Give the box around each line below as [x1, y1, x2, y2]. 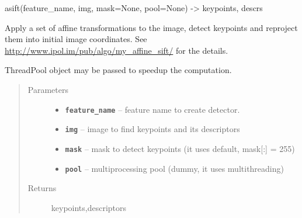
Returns [27, 182, 57, 194]
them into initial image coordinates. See [5, 33, 147, 45]
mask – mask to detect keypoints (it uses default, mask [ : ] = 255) [65, 142, 295, 154]
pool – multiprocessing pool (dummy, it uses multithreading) [65, 162, 284, 174]
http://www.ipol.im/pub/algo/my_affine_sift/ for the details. [5, 44, 228, 56]
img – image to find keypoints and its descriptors [65, 123, 240, 135]
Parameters [27, 83, 68, 95]
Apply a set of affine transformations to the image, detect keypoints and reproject [5, 21, 298, 33]
